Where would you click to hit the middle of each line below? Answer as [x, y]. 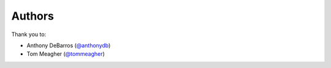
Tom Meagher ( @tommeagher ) [66, 54]
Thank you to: [29, 34]
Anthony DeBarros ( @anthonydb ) [69, 45]
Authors [33, 16]
